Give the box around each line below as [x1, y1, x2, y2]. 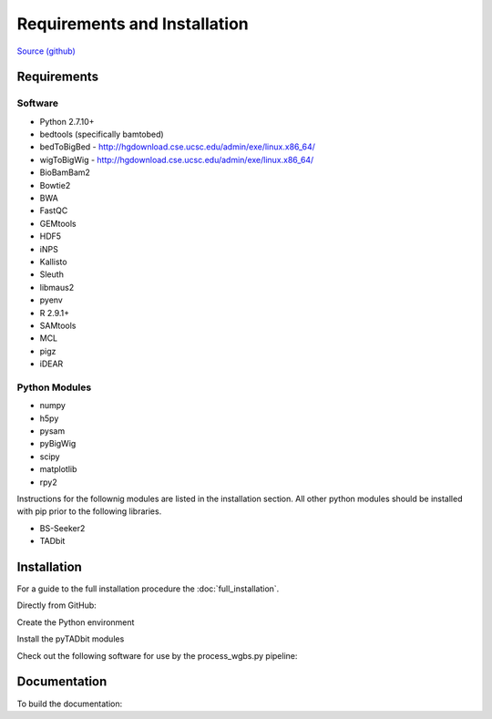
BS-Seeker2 [39, 522, 86, 533]
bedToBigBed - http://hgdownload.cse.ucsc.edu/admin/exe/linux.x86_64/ [39, 141, 316, 152]
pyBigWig [39, 438, 77, 449]
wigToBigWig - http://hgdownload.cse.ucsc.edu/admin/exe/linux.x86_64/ [39, 154, 314, 165]
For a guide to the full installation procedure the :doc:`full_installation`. [16, 583, 280, 594]
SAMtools [39, 320, 77, 331]
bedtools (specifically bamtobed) [39, 128, 164, 140]
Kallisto [39, 256, 67, 267]
